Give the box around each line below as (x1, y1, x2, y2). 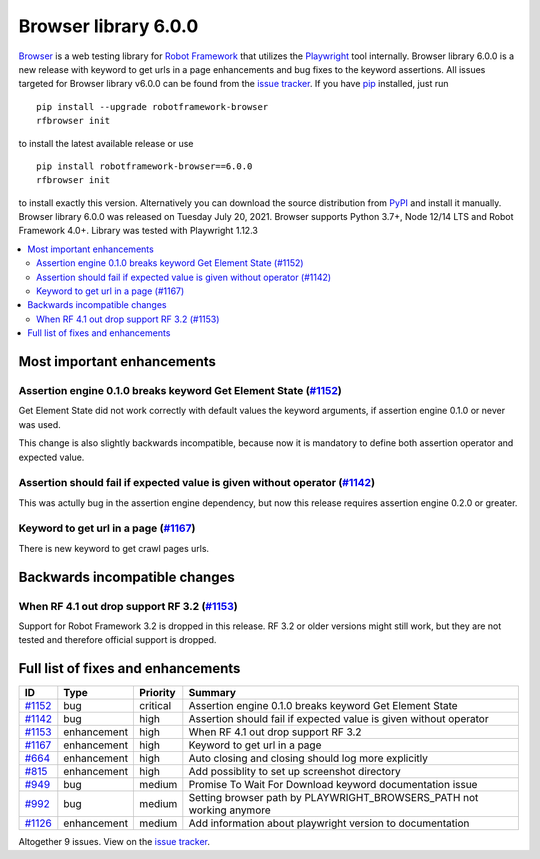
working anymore (188, 803, 272, 817)
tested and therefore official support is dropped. (18, 634, 217, 646)
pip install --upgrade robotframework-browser (36, 101, 269, 112)
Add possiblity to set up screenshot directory (188, 765, 401, 779)
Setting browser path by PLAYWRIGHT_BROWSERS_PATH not (188, 791, 479, 805)
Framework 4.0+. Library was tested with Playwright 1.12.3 (18, 225, 259, 237)
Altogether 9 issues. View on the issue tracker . (18, 836, 210, 848)
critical (139, 699, 172, 713)
